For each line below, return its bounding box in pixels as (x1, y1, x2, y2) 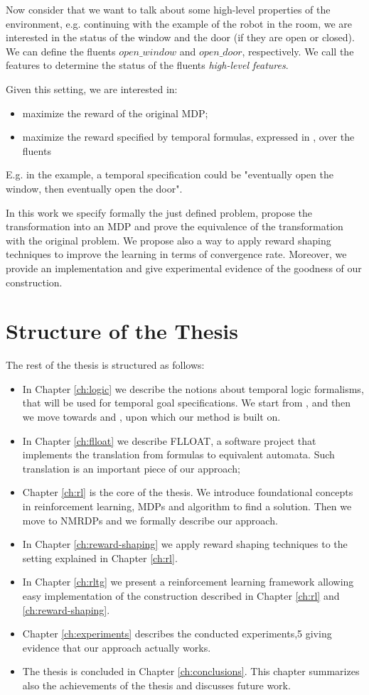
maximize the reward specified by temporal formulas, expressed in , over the (22, 129, 355, 144)
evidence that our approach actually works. (22, 640, 211, 654)
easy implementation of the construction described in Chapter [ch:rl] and (22, 588, 340, 603)
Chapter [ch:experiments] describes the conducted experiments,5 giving (22, 626, 332, 641)
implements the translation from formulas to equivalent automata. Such (22, 447, 335, 462)
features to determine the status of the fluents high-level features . (6, 58, 289, 72)
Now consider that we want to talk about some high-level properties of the (6, 2, 331, 16)
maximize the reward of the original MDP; (22, 105, 208, 120)
